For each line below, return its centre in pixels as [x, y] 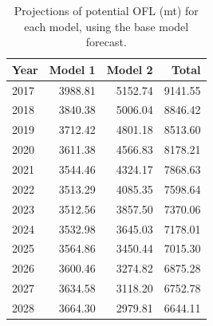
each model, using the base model [106, 26]
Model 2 [130, 69]
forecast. [106, 42]
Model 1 [72, 69]
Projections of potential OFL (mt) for [106, 10]
